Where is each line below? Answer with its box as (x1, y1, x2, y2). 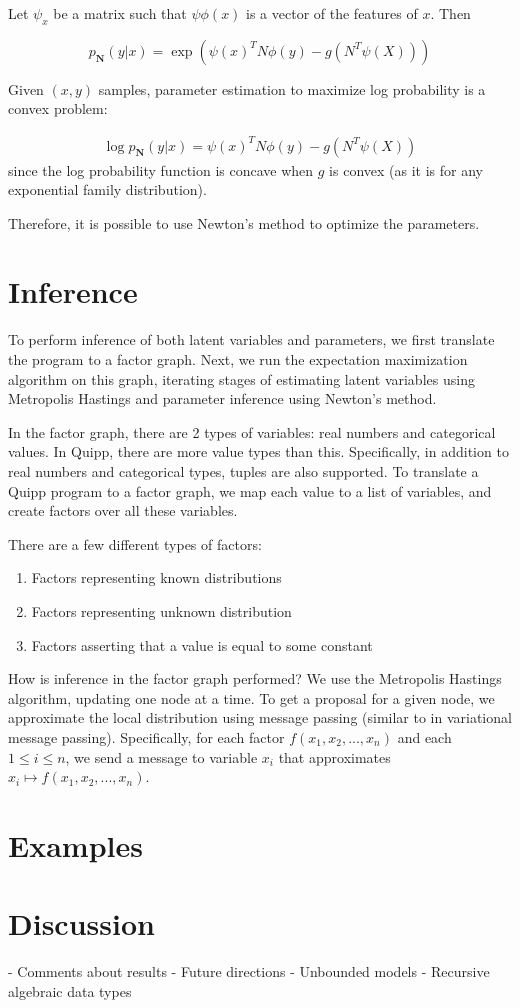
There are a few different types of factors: (8, 533, 262, 554)
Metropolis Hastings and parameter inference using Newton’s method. (8, 388, 437, 409)
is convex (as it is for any (329, 159, 483, 180)
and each (397, 726, 452, 747)
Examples (8, 824, 143, 865)
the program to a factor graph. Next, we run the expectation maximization (8, 349, 468, 370)
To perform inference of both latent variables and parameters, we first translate (8, 329, 495, 350)
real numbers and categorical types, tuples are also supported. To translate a (8, 460, 479, 481)
